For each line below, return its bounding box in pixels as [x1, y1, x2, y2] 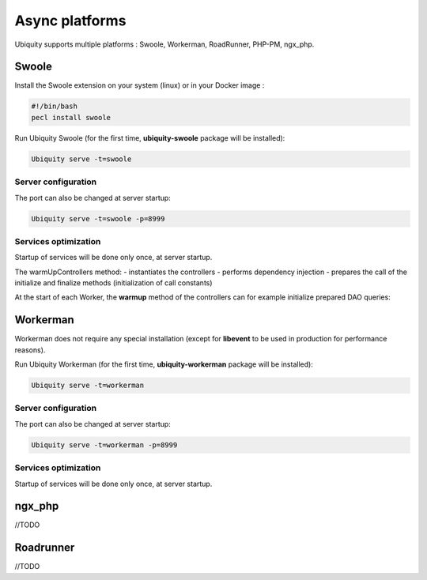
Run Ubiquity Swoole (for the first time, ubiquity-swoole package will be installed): [14, 133, 285, 142]
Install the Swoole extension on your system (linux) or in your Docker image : [14, 81, 265, 90]
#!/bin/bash [31, 102, 78, 111]
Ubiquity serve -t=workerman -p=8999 [31, 440, 178, 450]
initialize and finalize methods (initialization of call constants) [14, 278, 213, 288]
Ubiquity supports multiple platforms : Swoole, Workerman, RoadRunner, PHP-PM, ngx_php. [14, 40, 315, 49]
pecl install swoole [31, 113, 111, 122]
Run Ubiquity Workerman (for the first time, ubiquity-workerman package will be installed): [14, 360, 314, 369]
